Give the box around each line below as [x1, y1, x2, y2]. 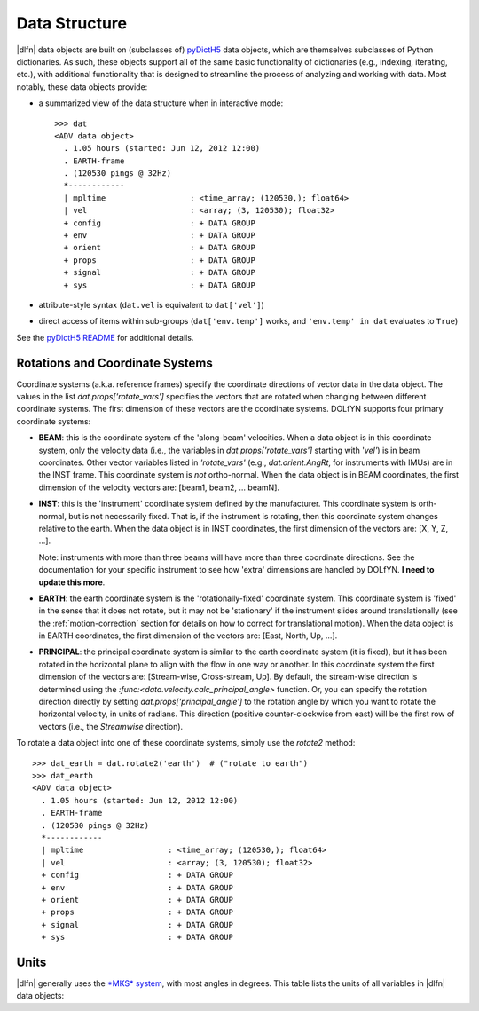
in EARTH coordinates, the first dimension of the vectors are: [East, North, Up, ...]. [38, 630, 338, 641]
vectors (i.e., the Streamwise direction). [38, 721, 184, 731]
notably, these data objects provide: [16, 81, 148, 92]
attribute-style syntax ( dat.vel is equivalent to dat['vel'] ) [38, 299, 265, 310]
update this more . [38, 577, 106, 588]
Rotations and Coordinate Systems [16, 355, 213, 370]
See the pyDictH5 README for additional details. [16, 332, 194, 343]
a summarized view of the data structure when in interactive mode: [38, 98, 284, 108]
